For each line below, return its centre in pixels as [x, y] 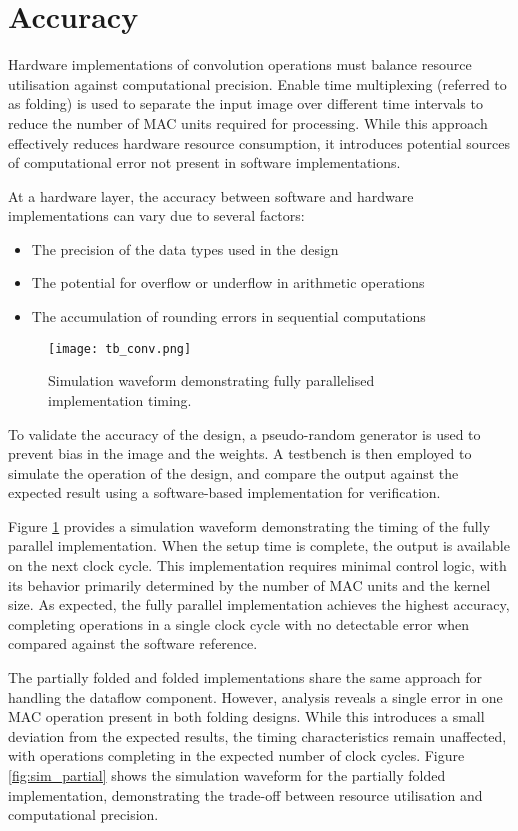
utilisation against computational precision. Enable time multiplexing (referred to [257, 83]
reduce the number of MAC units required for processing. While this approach [248, 122]
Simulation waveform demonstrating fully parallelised [211, 380]
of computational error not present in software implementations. [204, 162]
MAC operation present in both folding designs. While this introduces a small [246, 716]
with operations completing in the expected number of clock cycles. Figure [236, 755]
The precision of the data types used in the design [185, 248]
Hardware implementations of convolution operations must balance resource [240, 64]
